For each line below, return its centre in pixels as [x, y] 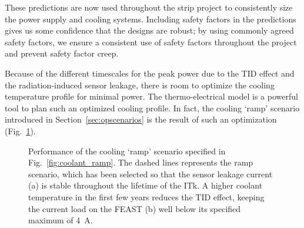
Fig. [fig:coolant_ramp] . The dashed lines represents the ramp [141, 162]
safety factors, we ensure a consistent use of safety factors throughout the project [151, 42]
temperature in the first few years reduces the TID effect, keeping [146, 196]
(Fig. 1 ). [20, 130]
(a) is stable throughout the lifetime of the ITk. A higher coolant [146, 185]
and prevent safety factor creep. [62, 53]
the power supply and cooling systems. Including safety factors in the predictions [151, 19]
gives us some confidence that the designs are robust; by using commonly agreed [149, 30]
